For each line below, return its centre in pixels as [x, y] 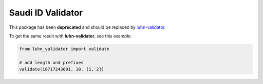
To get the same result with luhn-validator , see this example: [70, 36]
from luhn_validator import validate [64, 49]
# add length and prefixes [51, 62]
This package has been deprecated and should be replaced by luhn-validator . [87, 27]
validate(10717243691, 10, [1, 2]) [62, 69]
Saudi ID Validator [46, 13]
